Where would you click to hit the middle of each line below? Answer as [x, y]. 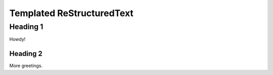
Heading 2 [26, 54]
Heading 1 [26, 27]
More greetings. [26, 66]
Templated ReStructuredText [72, 13]
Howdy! [17, 39]
